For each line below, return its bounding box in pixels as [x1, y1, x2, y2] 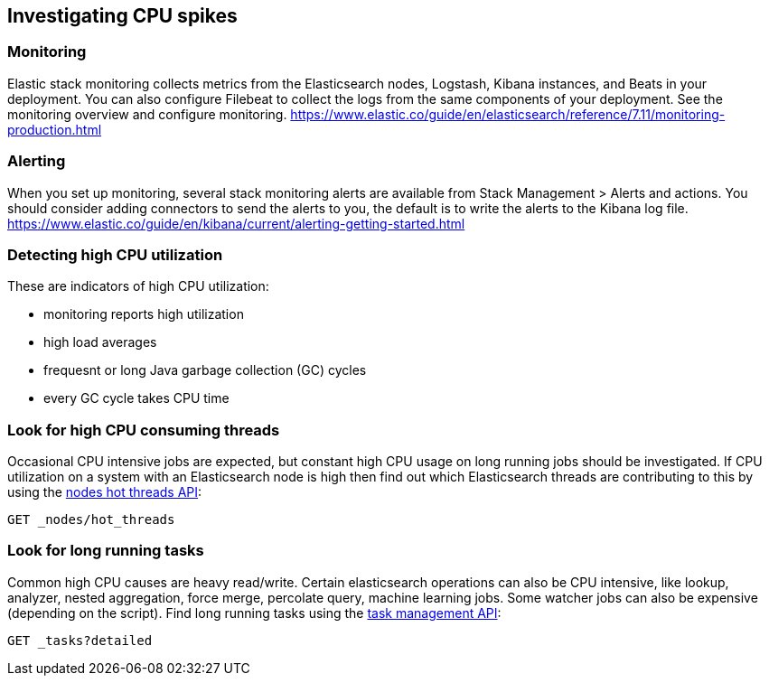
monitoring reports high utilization [43, 306, 244, 323]
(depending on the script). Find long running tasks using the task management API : [7, 604, 502, 621]
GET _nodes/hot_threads [7, 512, 175, 528]
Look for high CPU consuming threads [7, 420, 280, 439]
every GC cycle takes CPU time [43, 390, 230, 407]
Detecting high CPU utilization [7, 245, 223, 264]
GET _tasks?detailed [7, 632, 153, 648]
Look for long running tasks [7, 541, 204, 560]
